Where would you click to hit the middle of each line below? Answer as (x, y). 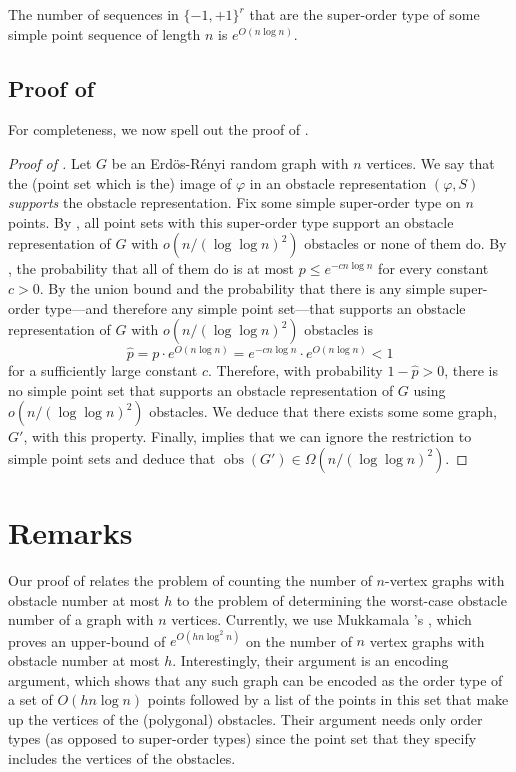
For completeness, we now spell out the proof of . (158, 129)
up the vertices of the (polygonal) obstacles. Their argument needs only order (245, 718)
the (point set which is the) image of (120, 182)
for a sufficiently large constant (103, 370)
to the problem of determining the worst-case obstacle (341, 599)
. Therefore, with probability (295, 370)
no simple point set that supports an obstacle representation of (201, 389)
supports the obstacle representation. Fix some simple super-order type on (234, 202)
